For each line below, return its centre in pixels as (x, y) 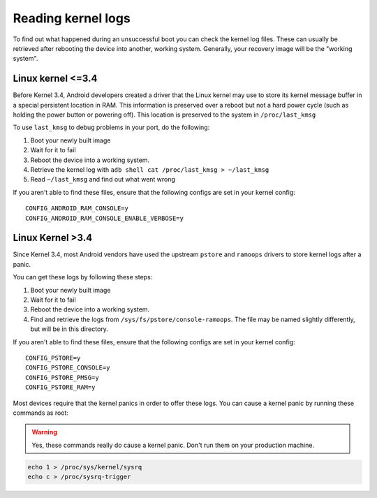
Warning (44, 432)
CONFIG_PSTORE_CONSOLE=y (68, 368)
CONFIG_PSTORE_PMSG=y (62, 378)
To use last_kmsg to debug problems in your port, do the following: (111, 127)
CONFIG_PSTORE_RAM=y (60, 387)
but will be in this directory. (69, 329)
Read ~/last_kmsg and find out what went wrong (103, 180)
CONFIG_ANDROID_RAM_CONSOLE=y (77, 208)
